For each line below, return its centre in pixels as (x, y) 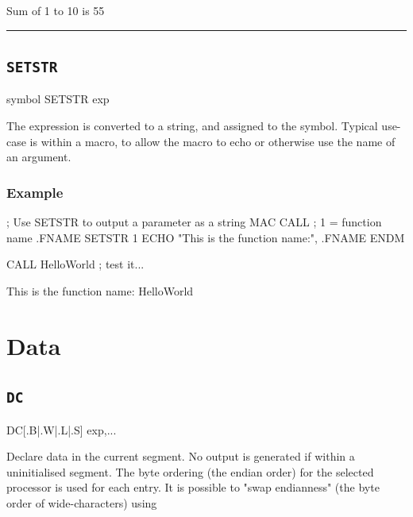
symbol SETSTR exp (58, 99)
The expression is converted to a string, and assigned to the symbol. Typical (192, 125)
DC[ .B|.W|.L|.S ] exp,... (62, 429)
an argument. (39, 157)
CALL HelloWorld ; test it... (75, 264)
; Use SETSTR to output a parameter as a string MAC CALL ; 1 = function (194, 221)
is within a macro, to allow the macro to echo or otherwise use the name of (212, 141)
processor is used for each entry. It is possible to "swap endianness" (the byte (193, 487)
